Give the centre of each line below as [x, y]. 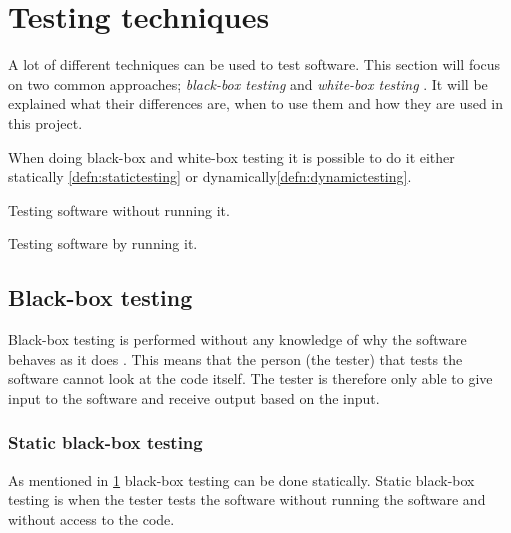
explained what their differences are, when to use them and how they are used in [256, 103]
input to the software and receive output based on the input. [194, 397]
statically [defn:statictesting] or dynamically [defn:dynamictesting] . [210, 176]
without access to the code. [91, 518]
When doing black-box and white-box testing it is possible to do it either [231, 156]
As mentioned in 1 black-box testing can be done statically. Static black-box [241, 479]
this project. [45, 122]
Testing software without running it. [119, 209]
